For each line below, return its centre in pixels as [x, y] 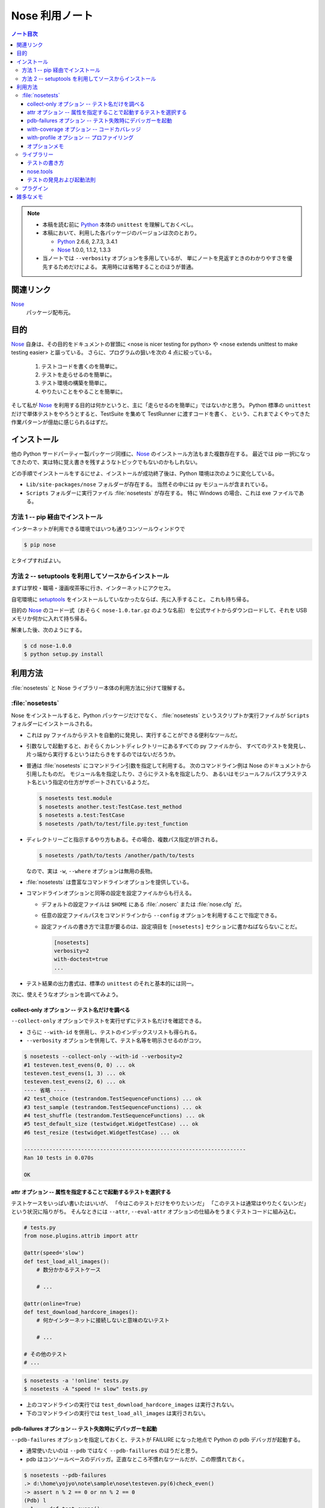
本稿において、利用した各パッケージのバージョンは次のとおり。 [121, 233]
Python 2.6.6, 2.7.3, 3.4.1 [87, 241]
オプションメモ [46, 146]
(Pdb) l [35, 1500]
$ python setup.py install [63, 654]
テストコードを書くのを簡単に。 [81, 366]
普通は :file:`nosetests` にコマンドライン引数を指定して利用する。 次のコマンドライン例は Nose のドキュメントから [169, 765]
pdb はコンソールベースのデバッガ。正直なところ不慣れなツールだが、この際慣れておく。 [137, 1459]
